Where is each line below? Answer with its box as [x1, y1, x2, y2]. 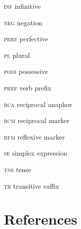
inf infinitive [4, 1, 41, 11]
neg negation [4, 17, 42, 27]
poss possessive [4, 66, 48, 76]
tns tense [4, 164, 32, 174]
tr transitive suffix [4, 180, 59, 191]
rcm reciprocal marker [4, 115, 70, 125]
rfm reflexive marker [4, 131, 65, 141]
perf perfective [4, 34, 49, 44]
